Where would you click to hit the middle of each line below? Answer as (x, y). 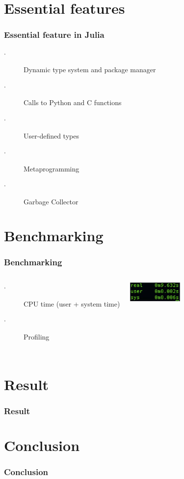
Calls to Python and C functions (73, 102)
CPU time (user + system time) (72, 303)
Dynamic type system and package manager (90, 70)
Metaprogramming (52, 168)
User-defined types (51, 135)
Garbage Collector (51, 201)
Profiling (37, 336)
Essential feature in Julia (54, 35)
